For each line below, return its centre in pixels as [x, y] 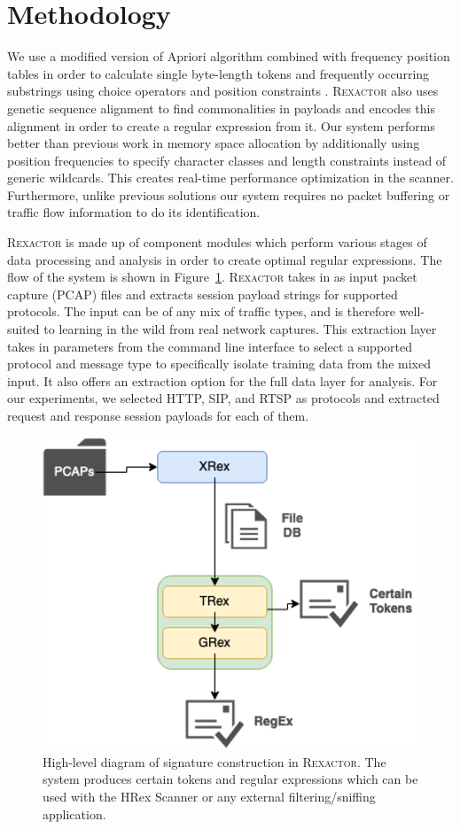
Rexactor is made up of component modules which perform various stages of [217, 242]
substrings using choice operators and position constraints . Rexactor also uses [223, 91]
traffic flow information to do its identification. [134, 212]
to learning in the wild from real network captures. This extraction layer [240, 329]
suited [23, 329]
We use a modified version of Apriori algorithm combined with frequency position [229, 56]
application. [74, 814]
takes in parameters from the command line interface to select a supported [210, 346]
